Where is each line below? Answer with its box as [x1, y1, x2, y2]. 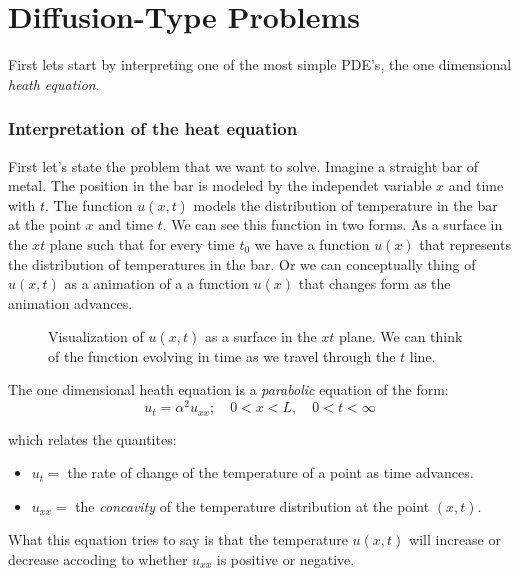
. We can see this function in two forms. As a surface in [162, 214, 503, 235]
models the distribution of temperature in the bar [193, 194, 498, 215]
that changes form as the [298, 273, 451, 294]
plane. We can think [339, 326, 463, 347]
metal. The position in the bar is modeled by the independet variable [8, 175, 432, 196]
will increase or [409, 529, 501, 550]
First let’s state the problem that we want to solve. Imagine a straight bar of [8, 155, 479, 176]
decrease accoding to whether [8, 548, 188, 569]
